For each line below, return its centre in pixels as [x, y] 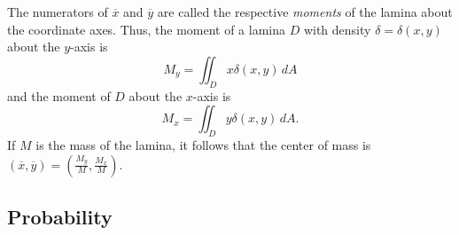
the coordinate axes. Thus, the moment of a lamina [147, 29]
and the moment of [59, 95]
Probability [60, 216]
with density [337, 29]
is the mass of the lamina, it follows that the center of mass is [203, 144]
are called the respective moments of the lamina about [305, 12]
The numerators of [58, 12]
